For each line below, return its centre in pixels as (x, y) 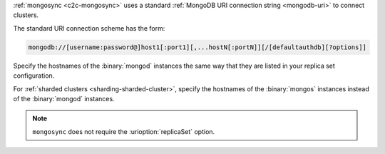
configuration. (34, 76)
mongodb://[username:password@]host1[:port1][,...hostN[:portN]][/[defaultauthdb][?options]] (197, 47)
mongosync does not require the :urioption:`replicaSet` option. (124, 131)
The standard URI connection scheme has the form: (89, 28)
